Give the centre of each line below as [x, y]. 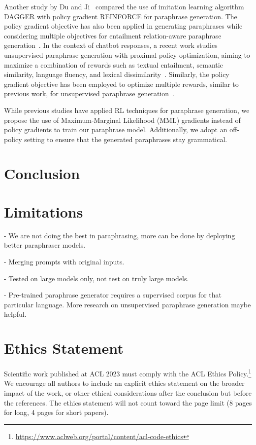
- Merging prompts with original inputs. [64, 261]
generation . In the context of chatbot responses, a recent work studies [111, 45]
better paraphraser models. [45, 245]
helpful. [15, 314]
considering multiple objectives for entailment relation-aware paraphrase [113, 35]
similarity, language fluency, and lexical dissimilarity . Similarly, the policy [117, 74]
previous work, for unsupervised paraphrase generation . [89, 93]
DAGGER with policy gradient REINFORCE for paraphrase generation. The [121, 16]
